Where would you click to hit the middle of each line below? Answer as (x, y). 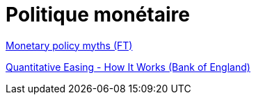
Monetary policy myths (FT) (69, 45)
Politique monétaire (98, 15)
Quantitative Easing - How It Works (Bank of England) (128, 67)
